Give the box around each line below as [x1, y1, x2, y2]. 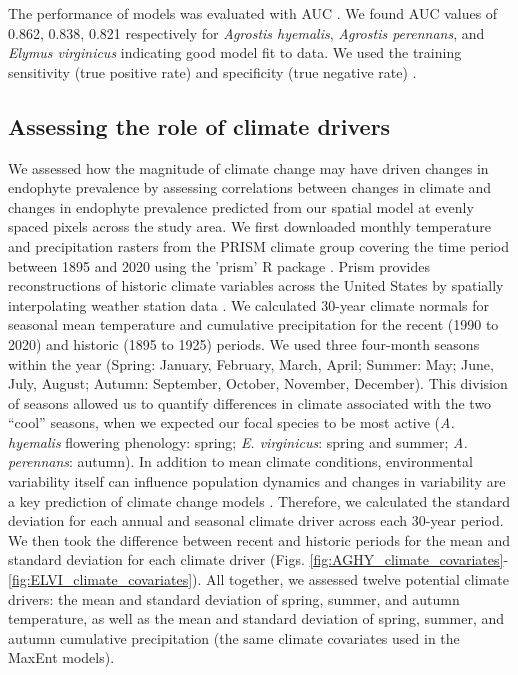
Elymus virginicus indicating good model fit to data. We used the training [8, 42, 462, 63]
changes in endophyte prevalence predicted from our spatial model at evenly [8, 196, 474, 217]
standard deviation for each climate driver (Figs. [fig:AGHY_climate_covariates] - [8, 549, 509, 570]
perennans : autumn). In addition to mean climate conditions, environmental [8, 451, 473, 472]
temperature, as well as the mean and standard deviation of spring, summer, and [8, 608, 505, 629]
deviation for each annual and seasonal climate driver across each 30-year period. [8, 510, 504, 531]
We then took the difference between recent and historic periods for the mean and [8, 529, 510, 550]
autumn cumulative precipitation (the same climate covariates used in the [8, 627, 460, 648]
